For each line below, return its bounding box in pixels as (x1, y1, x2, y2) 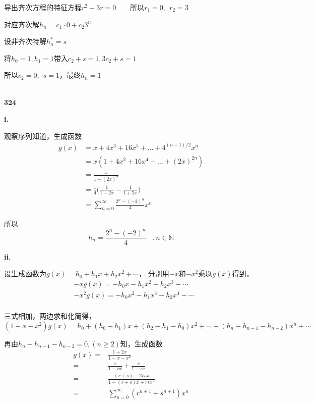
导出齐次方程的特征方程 (4, 2, 82, 12)
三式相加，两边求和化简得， (4, 311, 96, 321)
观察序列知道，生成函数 (4, 130, 82, 141)
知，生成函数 (120, 338, 163, 348)
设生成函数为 (4, 268, 46, 279)
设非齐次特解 (4, 36, 46, 46)
